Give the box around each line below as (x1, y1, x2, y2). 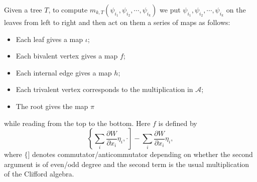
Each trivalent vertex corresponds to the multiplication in (16, 84, 193, 94)
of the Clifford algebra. (4, 168, 74, 179)
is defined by (158, 117, 197, 128)
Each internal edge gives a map (16, 67, 112, 77)
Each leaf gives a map (16, 33, 83, 44)
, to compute (48, 4, 88, 14)
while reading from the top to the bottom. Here (4, 117, 151, 128)
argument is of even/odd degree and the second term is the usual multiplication (4, 158, 249, 169)
